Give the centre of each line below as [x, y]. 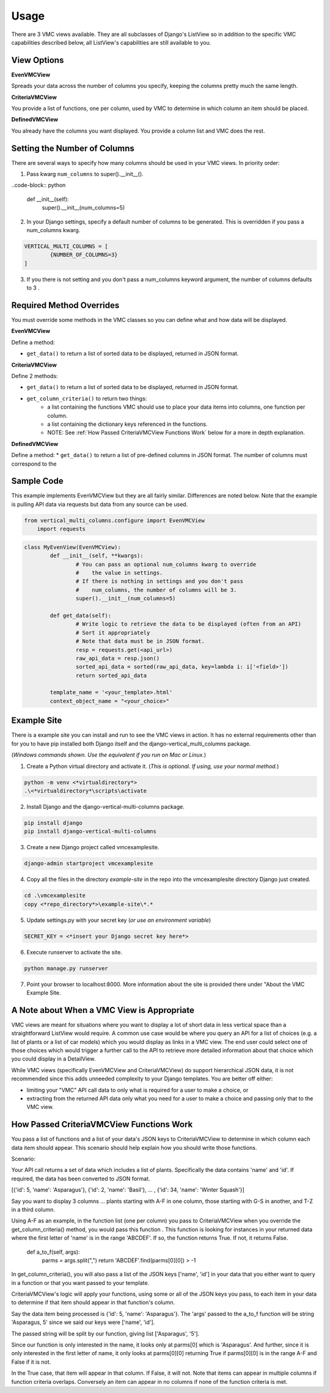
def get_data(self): [81, 615]
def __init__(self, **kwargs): [97, 556]
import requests [61, 529]
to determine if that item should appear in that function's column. [93, 1303]
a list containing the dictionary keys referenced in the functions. [127, 424]
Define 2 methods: [35, 376]
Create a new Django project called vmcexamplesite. [93, 847]
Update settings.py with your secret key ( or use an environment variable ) [119, 920]
